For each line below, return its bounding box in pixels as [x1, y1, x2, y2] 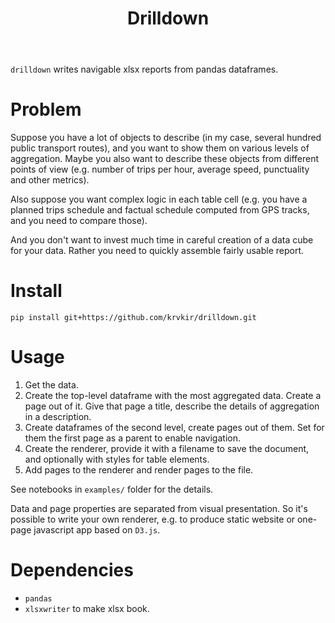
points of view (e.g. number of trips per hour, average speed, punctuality [10, 163, 310, 176]
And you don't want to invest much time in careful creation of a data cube [10, 234, 314, 246]
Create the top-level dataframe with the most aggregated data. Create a [24, 390, 322, 401]
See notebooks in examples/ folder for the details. [10, 483, 214, 495]
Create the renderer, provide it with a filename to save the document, [24, 443, 310, 454]
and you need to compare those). [10, 215, 148, 227]
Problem [10, 98, 82, 121]
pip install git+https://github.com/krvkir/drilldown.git [10, 313, 257, 323]
